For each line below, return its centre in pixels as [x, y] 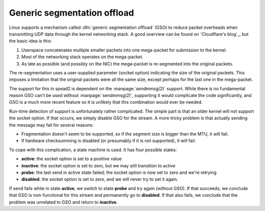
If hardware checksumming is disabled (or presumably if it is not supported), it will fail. [109, 141]
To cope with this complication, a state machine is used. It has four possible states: [93, 150]
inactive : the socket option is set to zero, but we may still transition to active [98, 165]
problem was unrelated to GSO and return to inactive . [63, 202]
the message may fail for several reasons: [51, 125]
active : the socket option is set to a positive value [72, 159]
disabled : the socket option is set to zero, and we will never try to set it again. [100, 179]
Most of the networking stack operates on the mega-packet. [82, 57]
